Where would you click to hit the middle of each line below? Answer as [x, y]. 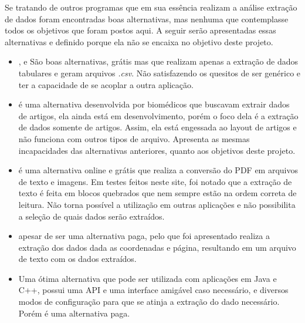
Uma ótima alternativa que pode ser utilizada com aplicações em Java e [148, 278]
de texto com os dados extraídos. [77, 259]
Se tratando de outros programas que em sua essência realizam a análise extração [151, 7]
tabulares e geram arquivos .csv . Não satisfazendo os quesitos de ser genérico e [160, 73]
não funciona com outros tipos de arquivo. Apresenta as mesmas [134, 138]
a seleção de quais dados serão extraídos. [91, 216]
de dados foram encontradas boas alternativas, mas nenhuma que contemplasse [147, 18]
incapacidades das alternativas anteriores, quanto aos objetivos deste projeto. [157, 150]
